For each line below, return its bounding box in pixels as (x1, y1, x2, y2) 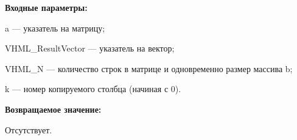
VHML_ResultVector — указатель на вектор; (5, 42, 175, 55)
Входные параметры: (5, 1, 88, 13)
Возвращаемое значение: (5, 102, 102, 115)
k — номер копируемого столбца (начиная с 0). (5, 82, 181, 95)
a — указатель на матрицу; (5, 21, 105, 34)
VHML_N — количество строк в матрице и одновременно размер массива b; (5, 62, 293, 75)
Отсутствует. (5, 123, 52, 136)
